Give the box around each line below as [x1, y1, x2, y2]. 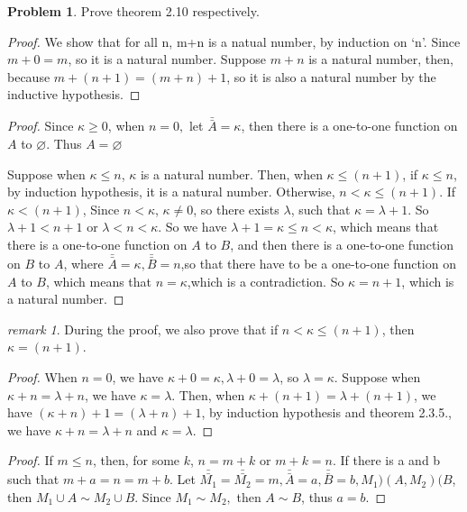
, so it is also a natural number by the [226, 67, 436, 86]
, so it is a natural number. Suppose [68, 50, 267, 69]
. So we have [158, 217, 227, 236]
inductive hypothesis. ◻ [7, 85, 141, 104]
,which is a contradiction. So [187, 271, 344, 290]
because [7, 67, 50, 86]
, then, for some [92, 451, 180, 470]
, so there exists [193, 199, 279, 218]
